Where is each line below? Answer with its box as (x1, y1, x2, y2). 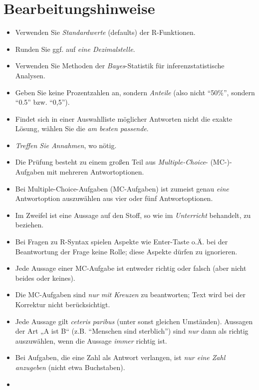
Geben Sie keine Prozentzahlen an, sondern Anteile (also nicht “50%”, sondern (15, 87, 255, 97)
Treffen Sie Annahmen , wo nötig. (15, 140, 117, 150)
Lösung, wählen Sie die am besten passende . (15, 123, 149, 134)
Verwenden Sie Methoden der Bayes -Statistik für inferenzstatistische (15, 60, 225, 71)
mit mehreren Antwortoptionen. (46, 167, 144, 177)
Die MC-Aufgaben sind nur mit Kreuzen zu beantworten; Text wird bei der (15, 289, 246, 300)
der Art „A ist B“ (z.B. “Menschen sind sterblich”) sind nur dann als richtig (15, 326, 249, 336)
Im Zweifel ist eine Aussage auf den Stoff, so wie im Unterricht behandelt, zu (15, 209, 251, 220)
